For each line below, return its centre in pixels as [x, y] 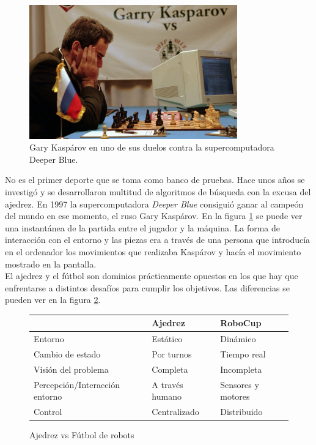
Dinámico [238, 339]
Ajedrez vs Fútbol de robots [82, 435]
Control [48, 412]
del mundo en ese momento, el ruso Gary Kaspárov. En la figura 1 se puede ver [154, 216]
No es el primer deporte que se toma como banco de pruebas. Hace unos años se [155, 180]
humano [167, 396]
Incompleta [241, 369]
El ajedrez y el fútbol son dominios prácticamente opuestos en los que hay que [152, 276]
